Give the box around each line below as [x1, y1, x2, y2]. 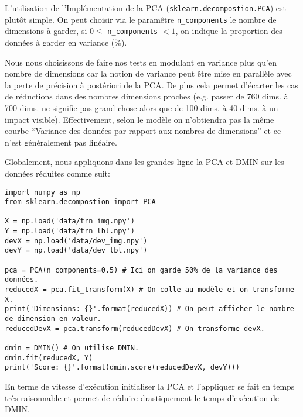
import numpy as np [5, 188, 80, 197]
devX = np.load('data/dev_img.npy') [5, 236, 148, 245]
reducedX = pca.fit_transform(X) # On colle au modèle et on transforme [5, 285, 294, 294]
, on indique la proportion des [175, 25, 282, 37]
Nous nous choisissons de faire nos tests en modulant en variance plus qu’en [5, 56, 277, 68]
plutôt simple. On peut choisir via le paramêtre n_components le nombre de [5, 13, 277, 25]
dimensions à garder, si [5, 25, 87, 37]
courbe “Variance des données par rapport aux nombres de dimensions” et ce [5, 125, 281, 137]
